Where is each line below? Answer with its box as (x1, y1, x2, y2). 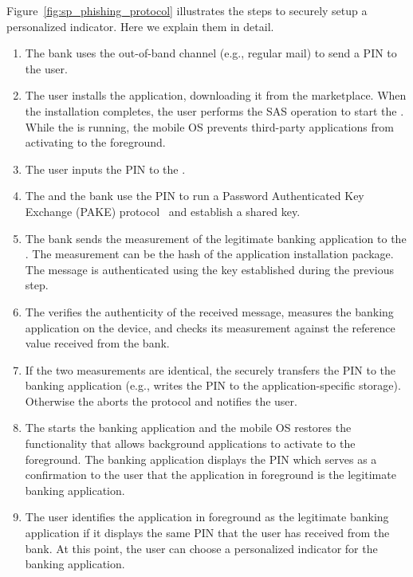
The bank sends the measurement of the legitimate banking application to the (25, 230, 407, 246)
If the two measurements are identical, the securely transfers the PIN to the (25, 361, 396, 378)
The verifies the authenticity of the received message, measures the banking (25, 303, 394, 320)
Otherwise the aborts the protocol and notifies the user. (25, 392, 297, 409)
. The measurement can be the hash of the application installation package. (25, 245, 394, 262)
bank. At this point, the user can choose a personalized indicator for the (25, 540, 378, 556)
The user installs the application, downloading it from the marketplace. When (25, 87, 407, 104)
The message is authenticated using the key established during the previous (25, 261, 395, 277)
